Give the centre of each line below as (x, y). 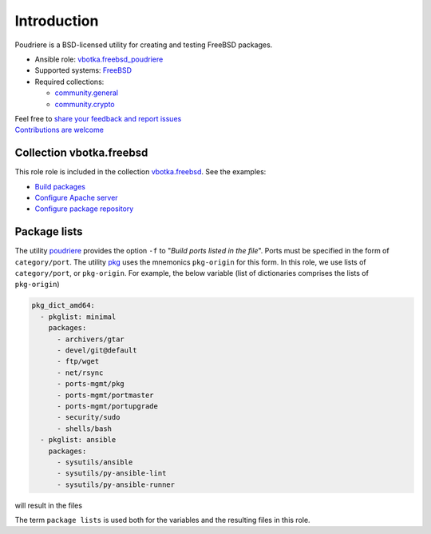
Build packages (60, 186)
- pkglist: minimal (78, 317)
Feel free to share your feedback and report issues (98, 118)
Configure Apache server (77, 197)
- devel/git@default (97, 350)
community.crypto (85, 104)
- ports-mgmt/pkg (91, 384)
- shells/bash (84, 428)
